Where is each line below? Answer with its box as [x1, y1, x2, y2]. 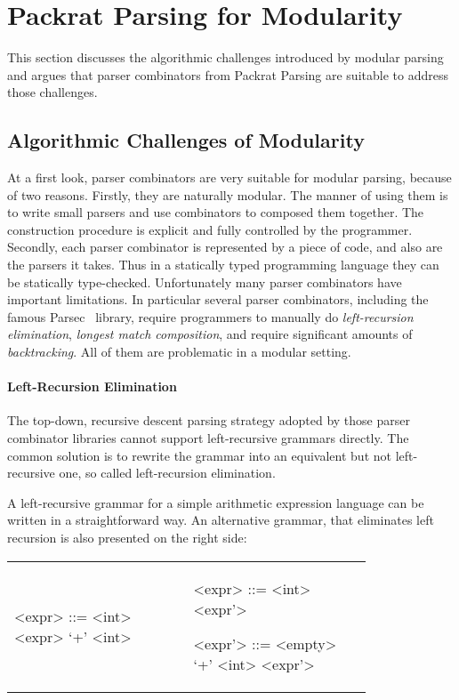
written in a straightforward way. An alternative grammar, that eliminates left [7, 511, 434, 529]
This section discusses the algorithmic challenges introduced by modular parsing [7, 48, 444, 67]
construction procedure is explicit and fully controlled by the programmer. [7, 220, 413, 238]
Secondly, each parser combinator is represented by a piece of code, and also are [7, 237, 443, 256]
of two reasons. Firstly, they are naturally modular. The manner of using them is [7, 185, 448, 204]
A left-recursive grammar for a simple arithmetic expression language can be [7, 493, 424, 511]
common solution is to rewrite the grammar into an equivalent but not [7, 446, 391, 464]
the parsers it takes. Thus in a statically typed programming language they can [7, 255, 439, 274]
